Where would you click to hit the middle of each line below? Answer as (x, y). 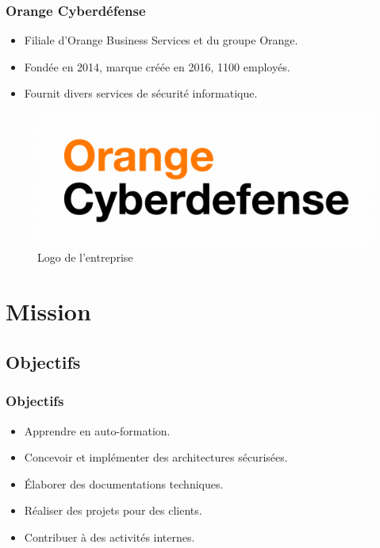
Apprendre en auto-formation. (97, 430)
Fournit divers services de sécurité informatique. (141, 93)
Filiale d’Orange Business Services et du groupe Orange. (161, 40)
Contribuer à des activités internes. (109, 537)
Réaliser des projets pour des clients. (113, 510)
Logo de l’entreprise (85, 257)
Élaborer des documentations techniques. (124, 483)
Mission (48, 311)
